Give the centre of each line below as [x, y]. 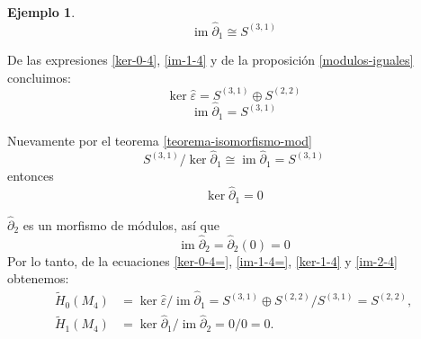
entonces [31, 176]
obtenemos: [38, 278]
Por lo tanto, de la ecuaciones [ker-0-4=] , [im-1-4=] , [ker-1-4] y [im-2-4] [203, 260]
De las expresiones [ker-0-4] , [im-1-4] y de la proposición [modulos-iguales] [210, 60]
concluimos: [39, 77]
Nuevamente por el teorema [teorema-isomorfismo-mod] [160, 140]
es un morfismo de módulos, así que [121, 224]
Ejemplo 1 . [41, 12]
